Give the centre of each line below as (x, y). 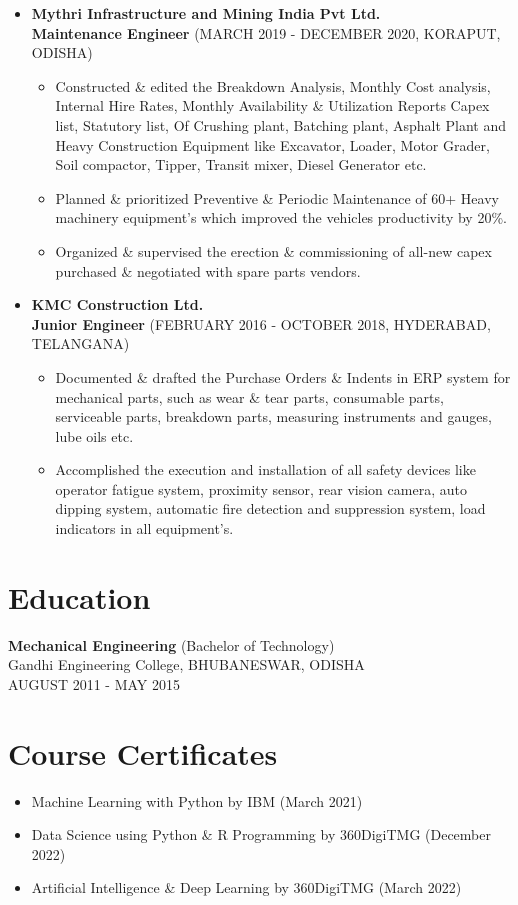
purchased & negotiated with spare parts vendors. (208, 270)
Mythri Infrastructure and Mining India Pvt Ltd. (206, 13)
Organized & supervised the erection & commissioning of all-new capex (273, 250)
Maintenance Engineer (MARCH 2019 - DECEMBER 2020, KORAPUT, (266, 32)
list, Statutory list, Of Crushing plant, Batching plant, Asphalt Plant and (281, 124)
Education (79, 596)
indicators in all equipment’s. (144, 528)
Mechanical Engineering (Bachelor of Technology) (171, 644)
